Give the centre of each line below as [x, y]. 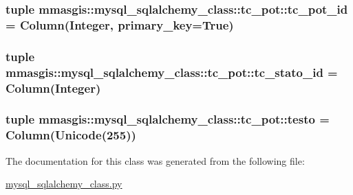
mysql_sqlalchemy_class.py [64, 184]
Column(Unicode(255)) [71, 135]
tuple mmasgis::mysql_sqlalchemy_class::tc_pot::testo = [168, 119]
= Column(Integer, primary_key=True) [120, 24]
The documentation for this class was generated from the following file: [155, 160]
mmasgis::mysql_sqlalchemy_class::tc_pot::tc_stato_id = [172, 72]
